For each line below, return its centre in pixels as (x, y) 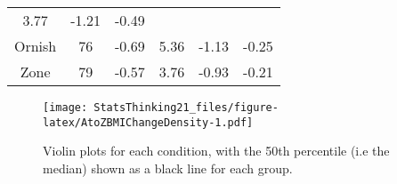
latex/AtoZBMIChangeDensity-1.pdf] (148, 122)
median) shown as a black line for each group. (168, 168)
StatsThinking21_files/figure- (186, 108)
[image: (65, 108)
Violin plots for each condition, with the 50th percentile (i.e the (216, 151)
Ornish (36, 46)
